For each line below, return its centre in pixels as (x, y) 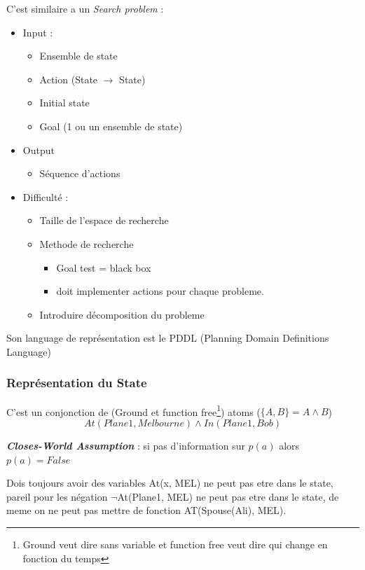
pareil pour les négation (57, 496)
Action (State (69, 79)
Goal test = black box (104, 267)
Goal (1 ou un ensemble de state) (111, 126)
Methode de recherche (87, 243)
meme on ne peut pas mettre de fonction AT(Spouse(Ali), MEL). (146, 510)
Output (39, 150)
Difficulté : (46, 196)
